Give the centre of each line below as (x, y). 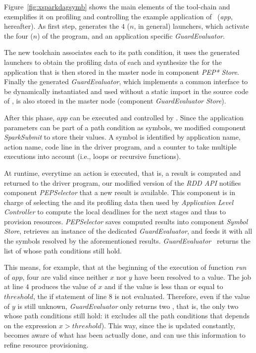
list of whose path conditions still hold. (63, 250)
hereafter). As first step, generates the (62, 26)
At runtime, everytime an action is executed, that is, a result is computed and (123, 173)
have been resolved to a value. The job (193, 277)
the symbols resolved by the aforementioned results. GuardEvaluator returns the (127, 241)
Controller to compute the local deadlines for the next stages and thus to (115, 212)
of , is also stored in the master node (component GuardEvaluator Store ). (115, 101)
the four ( (19, 35)
